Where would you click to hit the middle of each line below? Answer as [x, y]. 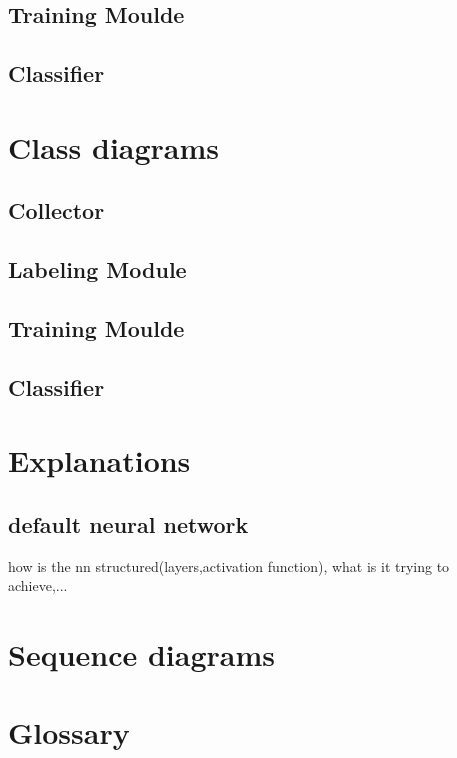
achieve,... [38, 585]
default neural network [128, 523]
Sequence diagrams [142, 654]
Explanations [99, 460]
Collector [56, 210]
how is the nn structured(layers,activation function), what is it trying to [229, 565]
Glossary [69, 732]
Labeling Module [97, 269]
